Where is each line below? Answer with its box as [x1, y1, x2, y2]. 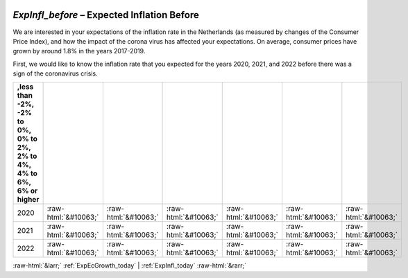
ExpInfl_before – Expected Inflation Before [12, 9, 199, 21]
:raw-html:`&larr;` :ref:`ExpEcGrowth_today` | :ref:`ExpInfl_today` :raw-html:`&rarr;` [12, 261, 246, 270]
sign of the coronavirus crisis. [12, 69, 98, 78]
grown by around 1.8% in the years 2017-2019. [12, 47, 146, 55]
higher [17, 195, 40, 205]
